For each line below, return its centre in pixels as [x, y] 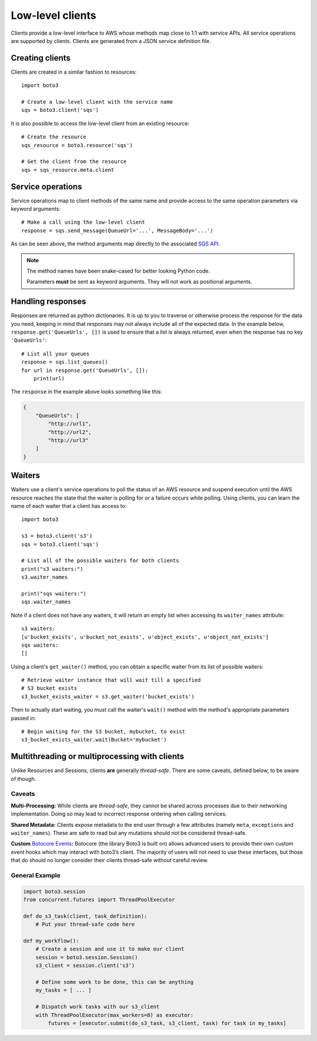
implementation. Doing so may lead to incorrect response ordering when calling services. [119, 814]
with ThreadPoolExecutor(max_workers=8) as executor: [114, 1015]
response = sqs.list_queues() [65, 362]
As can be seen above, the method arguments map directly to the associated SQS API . [115, 244]
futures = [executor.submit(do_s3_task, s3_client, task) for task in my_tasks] [167, 1023]
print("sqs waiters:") [54, 593]
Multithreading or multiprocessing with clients [97, 756]
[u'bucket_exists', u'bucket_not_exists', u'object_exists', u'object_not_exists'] [145, 637]
